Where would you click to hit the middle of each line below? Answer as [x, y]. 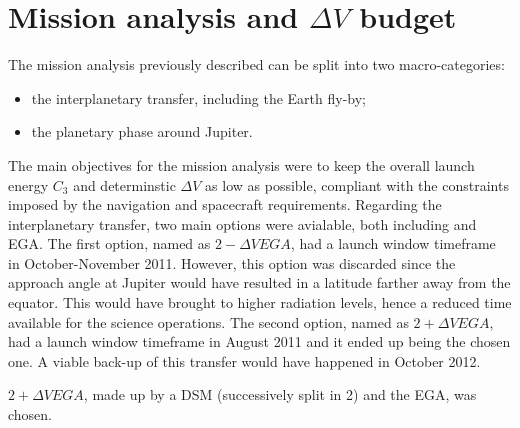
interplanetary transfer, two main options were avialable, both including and [242, 223]
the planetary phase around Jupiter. [142, 131]
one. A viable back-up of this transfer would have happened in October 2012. [244, 360]
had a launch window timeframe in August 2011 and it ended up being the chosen [259, 341]
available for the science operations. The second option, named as [208, 321]
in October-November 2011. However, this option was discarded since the [232, 262]
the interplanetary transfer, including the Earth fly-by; [199, 97]
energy [28, 184]
